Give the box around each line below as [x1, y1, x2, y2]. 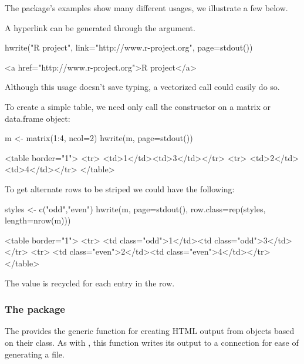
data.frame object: [5, 112, 70, 124]
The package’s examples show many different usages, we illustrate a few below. [5, 2, 288, 14]
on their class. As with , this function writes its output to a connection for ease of [5, 336, 299, 348]
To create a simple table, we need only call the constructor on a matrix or [5, 100, 271, 112]
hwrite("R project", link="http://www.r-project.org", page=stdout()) [5, 41, 253, 54]
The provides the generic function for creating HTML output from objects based [5, 325, 295, 337]
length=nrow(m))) [5, 214, 71, 226]
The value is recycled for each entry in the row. [5, 276, 175, 289]
